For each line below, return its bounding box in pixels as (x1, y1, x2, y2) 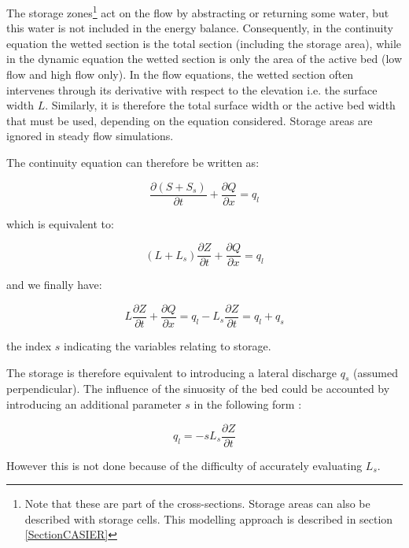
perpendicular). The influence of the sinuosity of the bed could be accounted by (6, 380, 390, 397)
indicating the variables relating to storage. (64, 337, 271, 354)
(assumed (353, 364, 398, 380)
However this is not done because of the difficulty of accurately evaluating (6, 457, 363, 473)
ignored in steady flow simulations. (6, 128, 174, 144)
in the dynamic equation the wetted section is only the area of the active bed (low (6, 50, 402, 67)
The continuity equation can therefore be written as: (6, 154, 260, 170)
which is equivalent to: (6, 215, 114, 231)
